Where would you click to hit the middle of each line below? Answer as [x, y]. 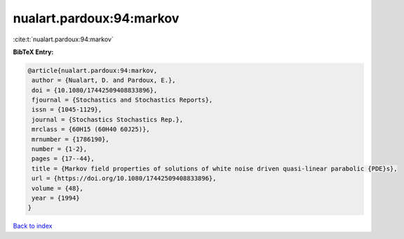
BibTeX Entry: [33, 52]
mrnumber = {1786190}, [71, 139]
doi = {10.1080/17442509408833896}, [95, 90]
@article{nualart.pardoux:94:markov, [93, 70]
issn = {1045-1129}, [67, 110]
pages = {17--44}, [63, 159]
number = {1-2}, [60, 149]
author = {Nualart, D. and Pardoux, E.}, [104, 80]
